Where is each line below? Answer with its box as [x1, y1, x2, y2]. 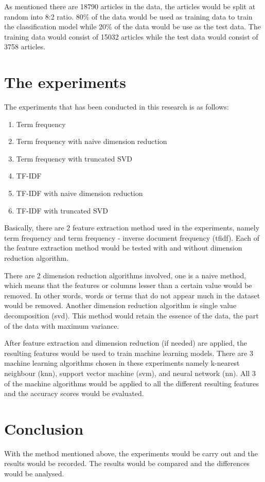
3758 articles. [4, 41, 46, 52]
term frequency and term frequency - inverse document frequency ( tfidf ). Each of [4, 232, 259, 243]
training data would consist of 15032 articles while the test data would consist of [4, 31, 258, 42]
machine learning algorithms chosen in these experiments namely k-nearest [4, 358, 240, 368]
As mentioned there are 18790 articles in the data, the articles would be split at [4, 1, 256, 11]
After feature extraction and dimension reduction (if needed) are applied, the [4, 337, 248, 348]
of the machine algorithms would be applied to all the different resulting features [4, 378, 259, 388]
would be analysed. [4, 468, 64, 479]
